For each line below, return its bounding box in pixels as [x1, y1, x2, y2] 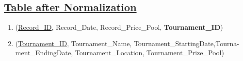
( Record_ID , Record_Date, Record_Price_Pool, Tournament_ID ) [15, 22, 223, 32]
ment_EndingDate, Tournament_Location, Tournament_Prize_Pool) [15, 48, 224, 58]
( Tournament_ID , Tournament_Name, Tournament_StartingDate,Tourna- [15, 38, 239, 48]
